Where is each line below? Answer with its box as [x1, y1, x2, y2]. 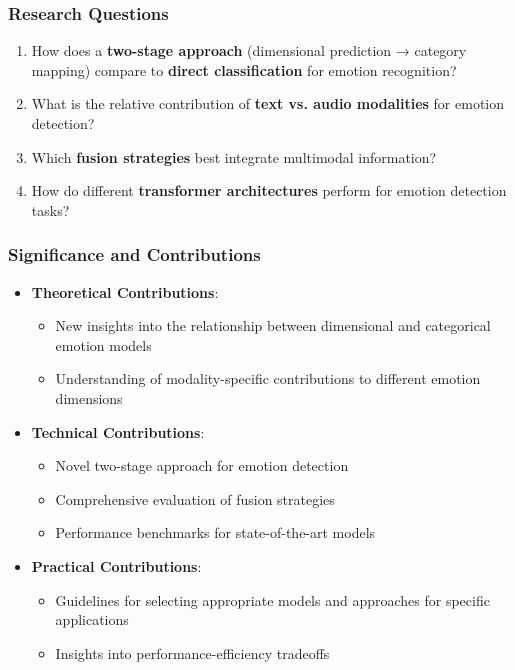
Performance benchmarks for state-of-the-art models [55, 522, 376, 543]
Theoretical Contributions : [31, 281, 219, 302]
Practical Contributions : [31, 555, 202, 576]
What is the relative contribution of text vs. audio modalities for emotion [31, 93, 505, 114]
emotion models [55, 334, 152, 355]
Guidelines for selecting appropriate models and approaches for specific [55, 589, 490, 610]
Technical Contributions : [31, 421, 205, 442]
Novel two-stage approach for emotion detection [55, 455, 349, 476]
